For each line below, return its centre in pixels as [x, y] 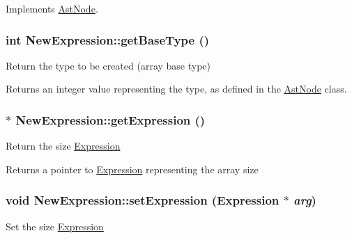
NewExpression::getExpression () [110, 119]
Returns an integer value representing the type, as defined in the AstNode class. [176, 89]
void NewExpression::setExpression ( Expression [143, 200]
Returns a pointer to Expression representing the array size [132, 169]
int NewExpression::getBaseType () [108, 39]
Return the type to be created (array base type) [108, 65]
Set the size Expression [55, 226]
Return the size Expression [63, 146]
